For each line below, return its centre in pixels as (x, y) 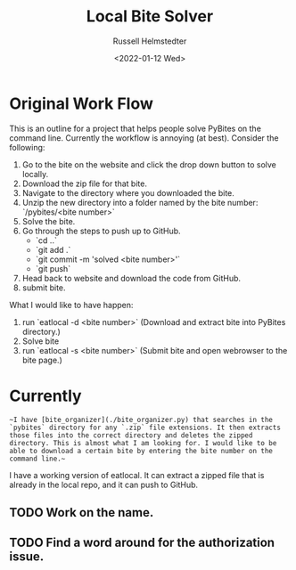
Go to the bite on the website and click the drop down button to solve (149, 164)
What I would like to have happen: (71, 305)
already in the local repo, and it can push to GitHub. (104, 484)
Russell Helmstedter (150, 41)
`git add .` (53, 249)
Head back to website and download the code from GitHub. (132, 278)
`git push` (53, 268)
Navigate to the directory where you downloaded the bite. (128, 192)
